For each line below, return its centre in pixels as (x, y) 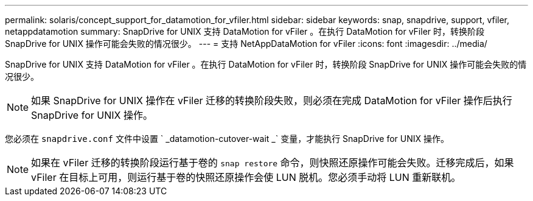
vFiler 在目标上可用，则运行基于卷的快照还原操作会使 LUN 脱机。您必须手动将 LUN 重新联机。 (246, 177)
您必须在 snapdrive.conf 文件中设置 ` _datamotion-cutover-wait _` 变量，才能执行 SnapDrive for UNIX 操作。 (227, 139)
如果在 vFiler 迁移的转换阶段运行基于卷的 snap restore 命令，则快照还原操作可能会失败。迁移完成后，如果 (273, 163)
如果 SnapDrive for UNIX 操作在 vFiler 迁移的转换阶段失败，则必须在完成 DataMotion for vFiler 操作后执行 (272, 100)
